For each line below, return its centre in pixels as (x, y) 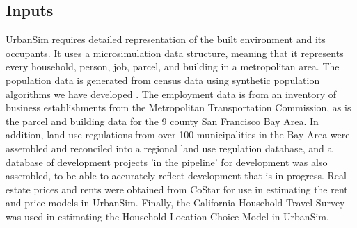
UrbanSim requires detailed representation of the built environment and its (166, 39)
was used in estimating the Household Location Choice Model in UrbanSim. (167, 216)
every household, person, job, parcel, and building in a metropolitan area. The (173, 66)
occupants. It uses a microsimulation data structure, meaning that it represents (175, 52)
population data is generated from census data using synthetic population (163, 80)
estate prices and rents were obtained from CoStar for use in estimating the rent (177, 189)
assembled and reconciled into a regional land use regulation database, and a (169, 148)
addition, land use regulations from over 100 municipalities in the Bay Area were (178, 135)
